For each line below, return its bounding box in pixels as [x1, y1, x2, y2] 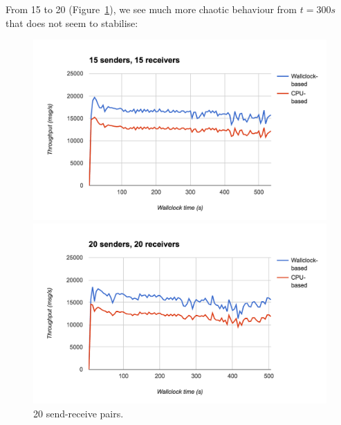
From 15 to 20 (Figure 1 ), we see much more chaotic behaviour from [6, 2, 297, 16]
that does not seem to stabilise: [6, 15, 138, 30]
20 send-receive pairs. [33, 406, 124, 420]
